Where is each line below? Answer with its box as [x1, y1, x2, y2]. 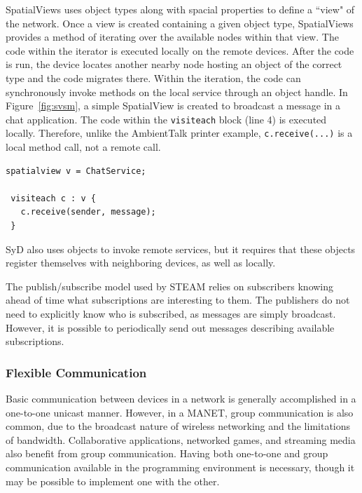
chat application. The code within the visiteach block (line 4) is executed [6, 112, 327, 126]
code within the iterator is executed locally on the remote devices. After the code [6, 43, 354, 58]
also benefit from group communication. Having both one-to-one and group [6, 446, 328, 461]
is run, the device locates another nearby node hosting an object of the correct [6, 57, 342, 72]
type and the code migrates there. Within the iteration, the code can [6, 70, 301, 85]
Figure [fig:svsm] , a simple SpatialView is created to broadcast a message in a [6, 98, 340, 113]
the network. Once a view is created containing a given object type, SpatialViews [6, 15, 354, 30]
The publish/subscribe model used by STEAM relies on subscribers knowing [6, 278, 334, 293]
